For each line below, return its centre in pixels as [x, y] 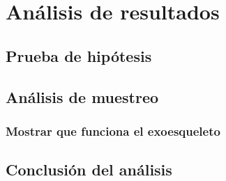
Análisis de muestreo [82, 96]
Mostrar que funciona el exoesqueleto [113, 131]
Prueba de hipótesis [79, 55]
